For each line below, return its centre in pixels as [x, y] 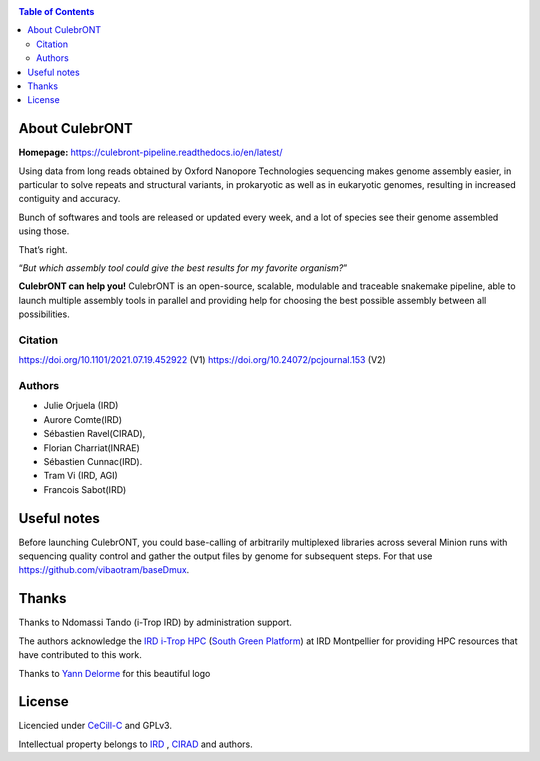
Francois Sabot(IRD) [85, 489]
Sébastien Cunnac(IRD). [93, 461]
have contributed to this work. [80, 655]
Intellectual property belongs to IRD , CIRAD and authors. [136, 744]
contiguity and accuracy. [69, 199]
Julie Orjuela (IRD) [81, 406]
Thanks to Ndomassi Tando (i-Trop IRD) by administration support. [155, 622]
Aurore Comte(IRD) [83, 419]
